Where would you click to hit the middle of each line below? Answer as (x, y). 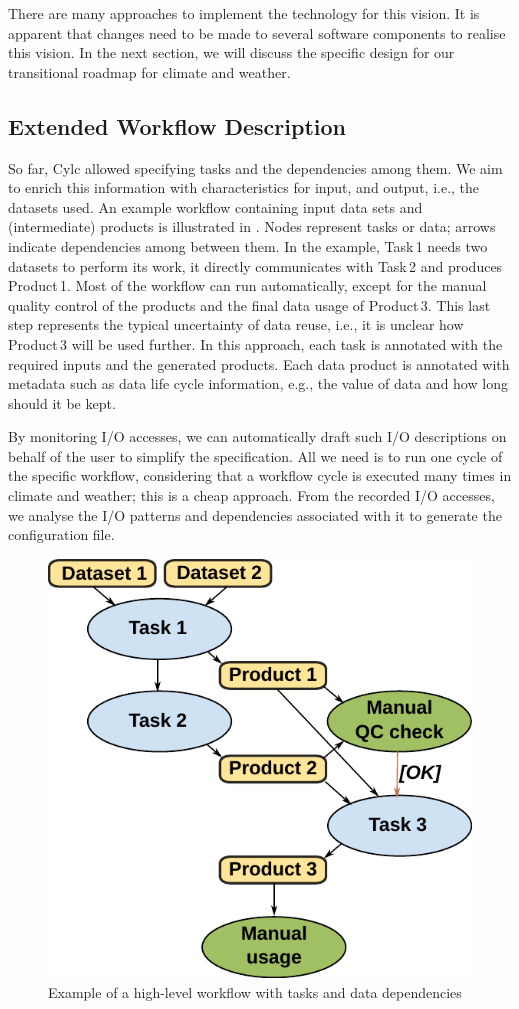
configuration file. (61, 534)
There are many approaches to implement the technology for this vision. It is (244, 13)
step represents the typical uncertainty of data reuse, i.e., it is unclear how (236, 324)
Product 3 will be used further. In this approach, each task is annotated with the (255, 343)
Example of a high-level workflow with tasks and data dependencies (255, 991)
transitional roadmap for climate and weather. (149, 71)
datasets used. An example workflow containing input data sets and (215, 206)
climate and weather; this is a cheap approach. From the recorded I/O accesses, (251, 495)
